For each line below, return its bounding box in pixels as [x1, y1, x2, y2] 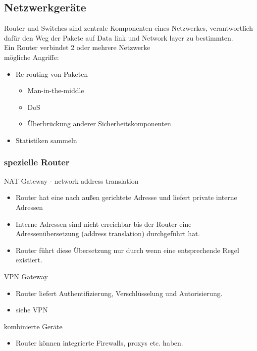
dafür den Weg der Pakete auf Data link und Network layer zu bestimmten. [4, 32, 233, 43]
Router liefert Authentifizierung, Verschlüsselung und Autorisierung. [15, 288, 223, 298]
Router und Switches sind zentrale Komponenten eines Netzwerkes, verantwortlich [4, 23, 253, 33]
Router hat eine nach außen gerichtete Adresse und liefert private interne [15, 192, 237, 202]
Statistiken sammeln [15, 135, 77, 145]
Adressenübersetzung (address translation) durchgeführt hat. [15, 228, 200, 239]
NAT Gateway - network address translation [4, 175, 139, 186]
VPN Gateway [4, 271, 48, 281]
